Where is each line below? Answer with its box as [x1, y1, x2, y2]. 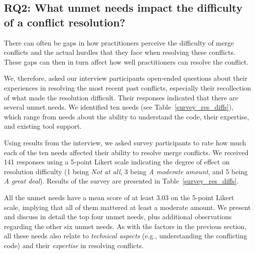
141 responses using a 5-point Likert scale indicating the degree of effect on [4, 157, 229, 167]
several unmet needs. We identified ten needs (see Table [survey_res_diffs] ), [4, 102, 234, 112]
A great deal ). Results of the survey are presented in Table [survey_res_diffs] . [4, 176, 239, 186]
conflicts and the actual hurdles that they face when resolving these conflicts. [4, 47, 235, 57]
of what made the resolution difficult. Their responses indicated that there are [4, 92, 239, 102]
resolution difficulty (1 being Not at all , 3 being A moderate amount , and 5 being [4, 166, 248, 176]
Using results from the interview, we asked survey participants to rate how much [4, 137, 246, 147]
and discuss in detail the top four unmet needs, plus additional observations [4, 211, 232, 222]
